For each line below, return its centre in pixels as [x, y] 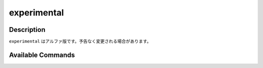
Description [27, 30]
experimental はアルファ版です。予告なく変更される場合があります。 [80, 41]
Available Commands [42, 55]
